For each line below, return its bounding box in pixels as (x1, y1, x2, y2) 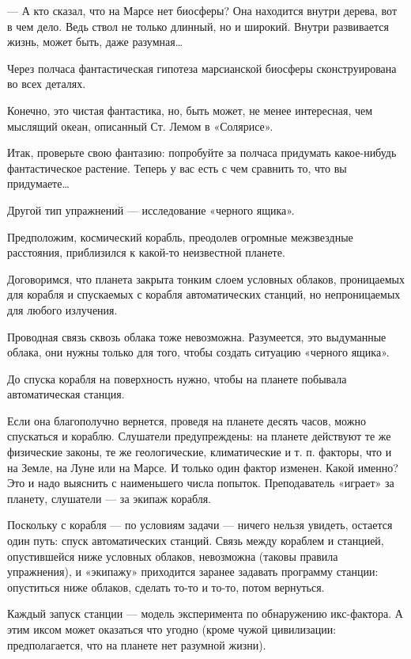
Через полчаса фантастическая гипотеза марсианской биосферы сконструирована (7, 59, 397, 76)
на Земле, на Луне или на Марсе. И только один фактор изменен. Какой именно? (7, 459, 398, 475)
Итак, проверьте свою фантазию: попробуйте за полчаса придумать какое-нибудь (7, 144, 397, 161)
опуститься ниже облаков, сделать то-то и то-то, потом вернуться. (7, 578, 325, 595)
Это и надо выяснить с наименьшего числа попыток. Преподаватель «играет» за (7, 474, 394, 491)
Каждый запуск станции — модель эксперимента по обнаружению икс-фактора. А (7, 605, 403, 622)
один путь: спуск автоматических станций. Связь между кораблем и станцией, (7, 532, 384, 549)
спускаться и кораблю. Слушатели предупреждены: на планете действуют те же (7, 428, 391, 444)
